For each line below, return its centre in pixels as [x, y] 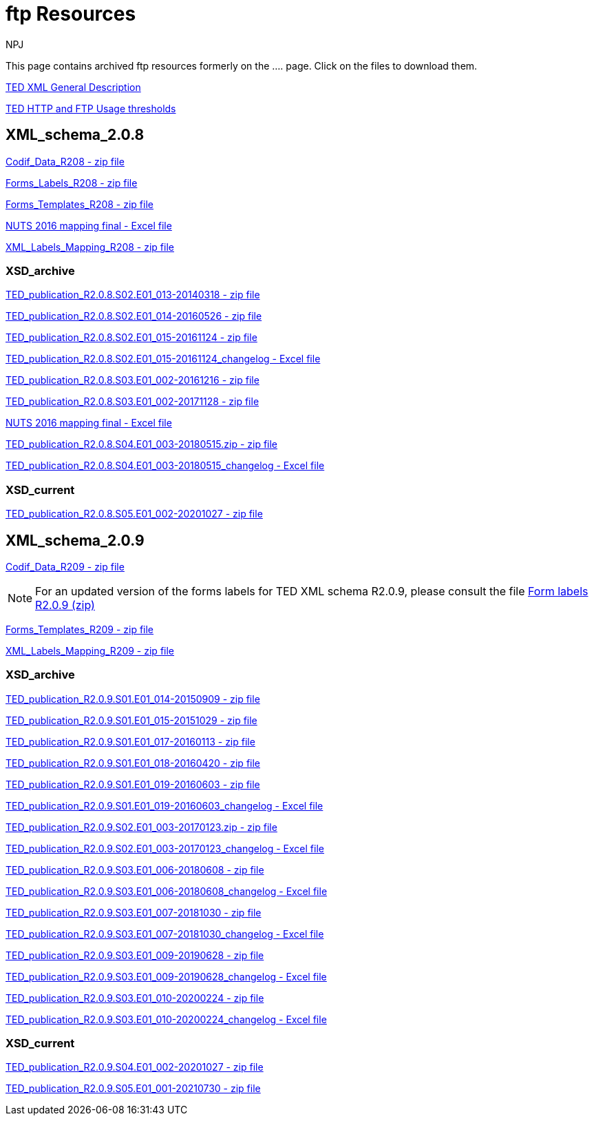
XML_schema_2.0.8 [75, 135]
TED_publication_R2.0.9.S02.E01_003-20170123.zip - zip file [141, 827]
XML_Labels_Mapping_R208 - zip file [90, 247]
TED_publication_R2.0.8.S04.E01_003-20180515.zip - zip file [142, 444]
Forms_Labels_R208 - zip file [72, 183]
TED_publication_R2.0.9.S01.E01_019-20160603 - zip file [133, 784]
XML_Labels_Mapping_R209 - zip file [90, 650]
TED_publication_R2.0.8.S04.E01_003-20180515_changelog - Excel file [165, 466]
